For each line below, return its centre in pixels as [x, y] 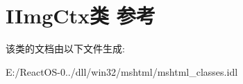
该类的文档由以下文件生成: [65, 49]
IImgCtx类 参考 [81, 15]
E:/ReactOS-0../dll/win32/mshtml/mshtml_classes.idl [122, 71]
